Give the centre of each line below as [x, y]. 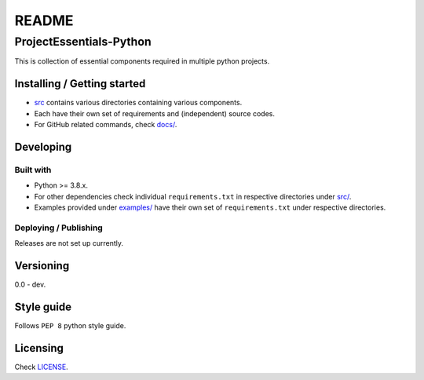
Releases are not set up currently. [69, 243]
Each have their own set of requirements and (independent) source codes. [154, 113]
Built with [33, 170]
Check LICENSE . [41, 367]
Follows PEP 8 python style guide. [70, 325]
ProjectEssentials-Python [83, 42]
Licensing [39, 348]
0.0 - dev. [30, 285]
